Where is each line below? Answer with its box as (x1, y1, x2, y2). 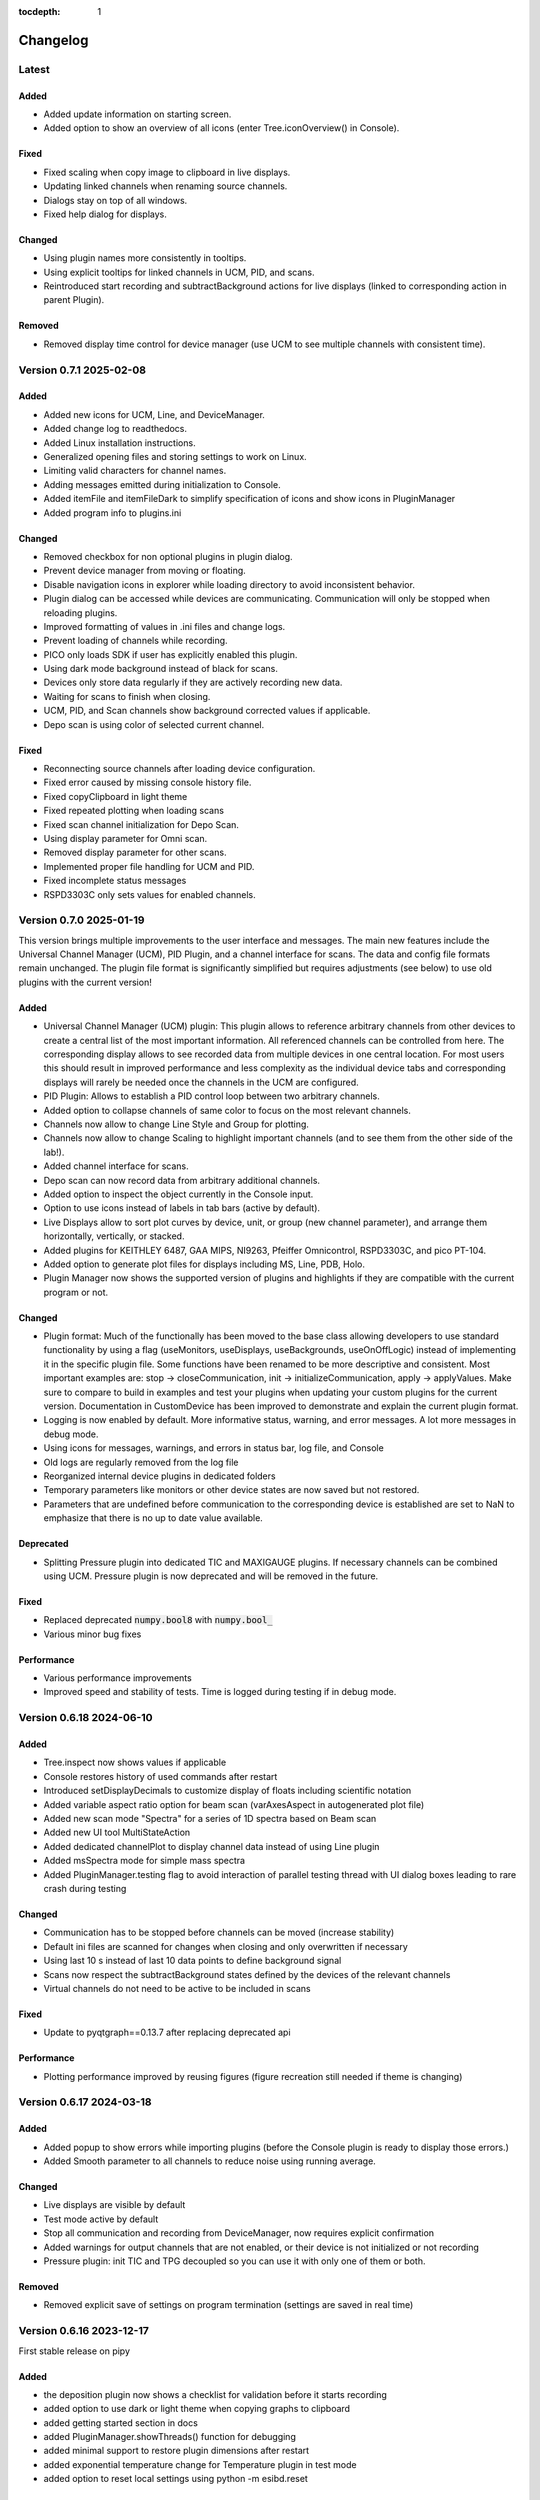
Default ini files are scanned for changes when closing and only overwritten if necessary (43, 1940, 409, 1952)
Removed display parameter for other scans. (43, 846, 227, 859)
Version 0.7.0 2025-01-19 (18, 913, 145, 927)
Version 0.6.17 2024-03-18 (18, 2095, 152, 2109)
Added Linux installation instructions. (43, 436, 196, 449)
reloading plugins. (43, 606, 118, 619)
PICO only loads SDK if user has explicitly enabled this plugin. (43, 648, 298, 660)
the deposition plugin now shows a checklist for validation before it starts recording (43, 2388, 387, 2400)
